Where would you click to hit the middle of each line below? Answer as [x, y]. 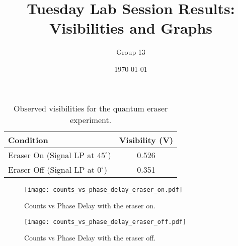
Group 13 [131, 52]
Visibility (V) [146, 140]
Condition [28, 140]
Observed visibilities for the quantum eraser [91, 108]
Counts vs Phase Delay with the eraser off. [90, 238]
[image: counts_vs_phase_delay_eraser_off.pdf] [105, 222]
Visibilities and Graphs [131, 28]
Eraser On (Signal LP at [51, 155]
